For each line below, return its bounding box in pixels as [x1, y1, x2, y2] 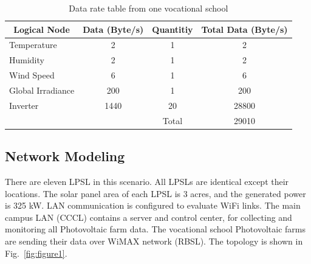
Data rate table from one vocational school [69, 2, 228, 14]
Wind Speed [9, 69, 55, 82]
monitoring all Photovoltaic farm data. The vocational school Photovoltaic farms [5, 223, 306, 235]
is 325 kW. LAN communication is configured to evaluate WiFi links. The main [5, 199, 301, 212]
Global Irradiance [9, 83, 75, 96]
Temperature [9, 38, 57, 51]
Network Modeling [5, 147, 125, 165]
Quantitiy [152, 23, 193, 35]
